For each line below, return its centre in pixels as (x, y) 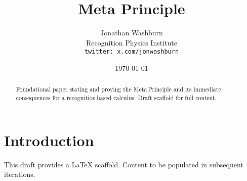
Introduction (49, 140)
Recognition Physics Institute (132, 42)
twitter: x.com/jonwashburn (132, 52)
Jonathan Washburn (132, 33)
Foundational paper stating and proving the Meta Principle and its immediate (118, 89)
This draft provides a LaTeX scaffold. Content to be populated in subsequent (124, 164)
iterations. (20, 174)
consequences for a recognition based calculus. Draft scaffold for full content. (116, 98)
